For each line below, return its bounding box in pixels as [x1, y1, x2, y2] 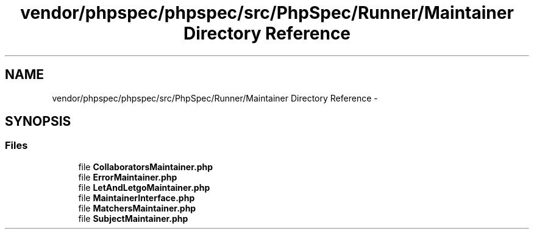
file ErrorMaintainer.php [78, 171, 177, 182]
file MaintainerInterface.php [78, 192, 195, 203]
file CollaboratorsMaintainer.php [78, 161, 213, 172]
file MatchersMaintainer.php [78, 202, 196, 213]
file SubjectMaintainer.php [78, 213, 188, 224]
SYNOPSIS [5, 114, 71, 129]
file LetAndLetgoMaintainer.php [78, 182, 210, 193]
